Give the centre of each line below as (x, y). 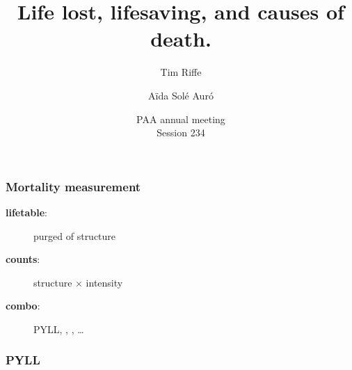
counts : (23, 259)
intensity (104, 282)
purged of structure (75, 235)
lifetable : (27, 212)
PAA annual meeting (181, 119)
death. (181, 39)
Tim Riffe (181, 72)
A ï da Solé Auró (181, 95)
